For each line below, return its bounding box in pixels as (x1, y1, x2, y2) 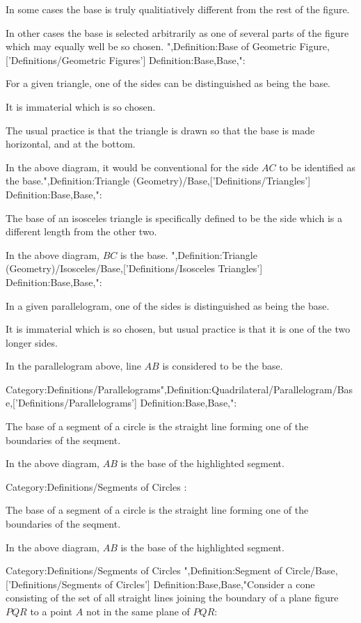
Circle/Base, (285, 563, 338, 578)
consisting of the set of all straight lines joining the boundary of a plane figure (6, 590, 339, 605)
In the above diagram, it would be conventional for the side (6, 159, 259, 174)
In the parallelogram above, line (6, 358, 141, 373)
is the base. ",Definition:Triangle (120, 247, 257, 262)
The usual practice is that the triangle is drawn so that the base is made (6, 123, 315, 137)
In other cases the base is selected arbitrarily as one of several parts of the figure (6, 25, 349, 40)
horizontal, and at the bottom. (6, 136, 136, 151)
